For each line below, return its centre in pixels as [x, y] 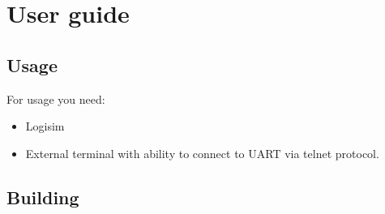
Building [43, 197]
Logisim [45, 126]
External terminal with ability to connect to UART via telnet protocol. [202, 153]
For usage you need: [56, 98]
